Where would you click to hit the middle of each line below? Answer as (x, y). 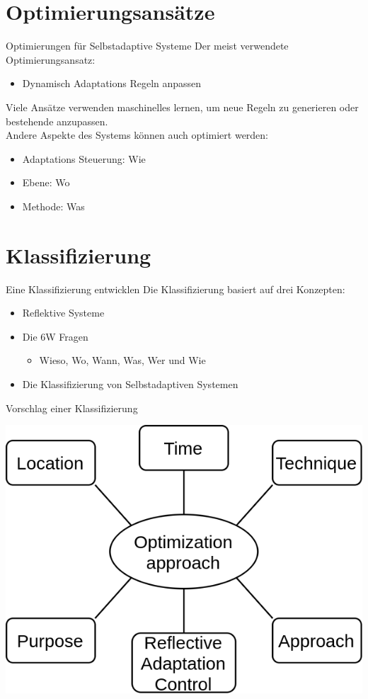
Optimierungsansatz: (51, 59)
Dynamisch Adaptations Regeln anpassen (112, 83)
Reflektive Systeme (63, 313)
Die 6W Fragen (55, 336)
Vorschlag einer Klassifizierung (72, 408)
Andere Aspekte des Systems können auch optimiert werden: (137, 135)
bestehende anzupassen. (57, 121)
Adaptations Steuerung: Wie (84, 158)
